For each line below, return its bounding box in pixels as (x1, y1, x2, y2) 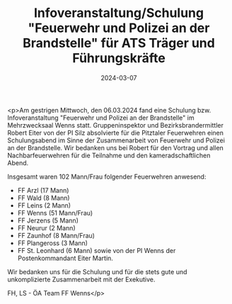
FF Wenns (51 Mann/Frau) (17, 208, 93, 217)
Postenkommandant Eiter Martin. (17, 254, 113, 262)
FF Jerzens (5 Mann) (17, 216, 79, 225)
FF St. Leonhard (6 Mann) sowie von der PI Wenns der (17, 246, 176, 254)
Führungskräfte (71, 50, 166, 67)
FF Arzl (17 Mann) (17, 186, 69, 194)
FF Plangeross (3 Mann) (17, 239, 88, 247)
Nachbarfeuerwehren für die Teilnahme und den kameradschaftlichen (7, 151, 211, 159)
